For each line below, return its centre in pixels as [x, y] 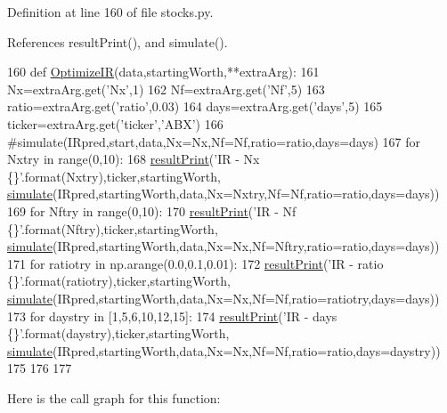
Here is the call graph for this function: [114, 397]
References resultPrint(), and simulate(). [118, 41]
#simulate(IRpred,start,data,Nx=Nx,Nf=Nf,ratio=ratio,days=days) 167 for [214, 141]
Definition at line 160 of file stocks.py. [110, 12]
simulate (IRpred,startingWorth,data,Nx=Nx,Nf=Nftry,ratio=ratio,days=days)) [223, 246]
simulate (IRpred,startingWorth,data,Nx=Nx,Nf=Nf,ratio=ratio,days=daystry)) [224, 350]
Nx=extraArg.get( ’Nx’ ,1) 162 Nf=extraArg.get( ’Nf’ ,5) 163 [166, 89]
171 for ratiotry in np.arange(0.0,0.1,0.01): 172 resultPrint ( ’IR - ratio [195, 263]
